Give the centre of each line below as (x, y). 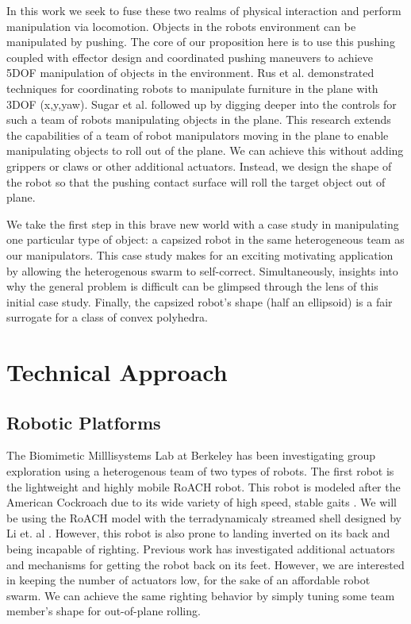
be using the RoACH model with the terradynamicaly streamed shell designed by (204, 517)
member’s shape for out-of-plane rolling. (104, 611)
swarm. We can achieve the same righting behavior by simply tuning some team (201, 595)
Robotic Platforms (84, 422)
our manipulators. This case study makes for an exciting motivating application (200, 254)
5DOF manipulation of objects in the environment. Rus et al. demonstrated (190, 73)
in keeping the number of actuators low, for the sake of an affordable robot (188, 580)
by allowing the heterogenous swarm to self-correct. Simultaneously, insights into (202, 270)
